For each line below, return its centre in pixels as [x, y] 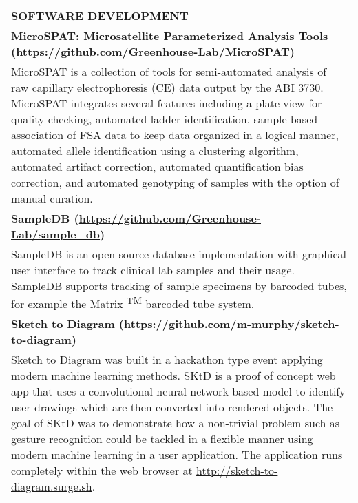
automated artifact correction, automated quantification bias [157, 166]
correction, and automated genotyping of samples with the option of [175, 182]
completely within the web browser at [102, 471]
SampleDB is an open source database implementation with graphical [179, 254]
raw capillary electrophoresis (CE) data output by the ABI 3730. [167, 87]
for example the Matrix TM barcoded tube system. [133, 303]
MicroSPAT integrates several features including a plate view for [167, 103]
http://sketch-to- [237, 471]
